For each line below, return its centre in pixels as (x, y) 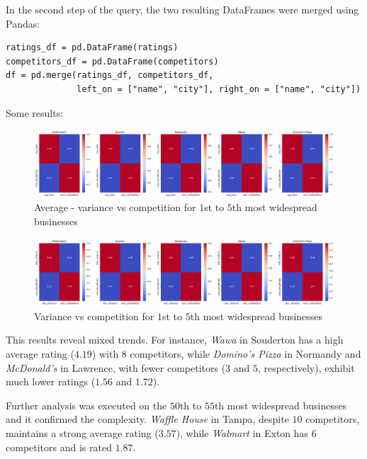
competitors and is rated (59, 447)
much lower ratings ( (51, 381)
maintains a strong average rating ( (82, 432)
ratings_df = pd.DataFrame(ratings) (92, 48)
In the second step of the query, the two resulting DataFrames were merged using (182, 9)
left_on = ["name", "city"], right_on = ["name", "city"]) (219, 89)
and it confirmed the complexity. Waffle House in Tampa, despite (147, 419)
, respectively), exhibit (306, 367)
